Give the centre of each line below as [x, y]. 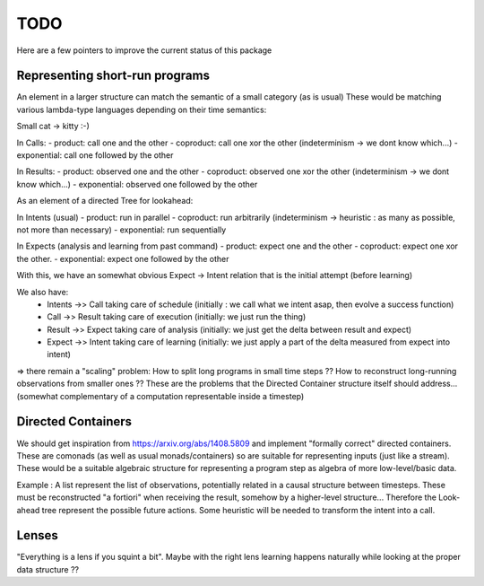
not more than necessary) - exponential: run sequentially [121, 230]
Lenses [37, 535]
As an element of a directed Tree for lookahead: [105, 201]
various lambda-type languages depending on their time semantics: [142, 109]
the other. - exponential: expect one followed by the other [123, 258]
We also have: [43, 292]
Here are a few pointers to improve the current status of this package [144, 50]
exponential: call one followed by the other [95, 155]
